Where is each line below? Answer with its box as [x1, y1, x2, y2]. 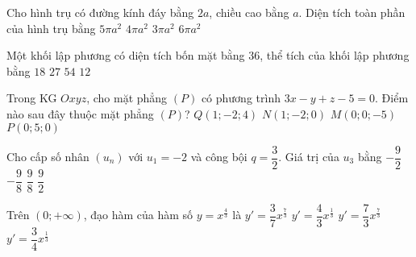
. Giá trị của [278, 148, 339, 165]
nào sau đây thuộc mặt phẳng [6, 105, 154, 122]
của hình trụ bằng [6, 19, 96, 36]
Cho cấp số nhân [6, 148, 89, 165]
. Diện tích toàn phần [298, 4, 406, 20]
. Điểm [375, 89, 409, 106]
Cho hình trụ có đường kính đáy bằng [6, 4, 194, 20]
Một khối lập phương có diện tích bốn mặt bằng [6, 47, 245, 64]
